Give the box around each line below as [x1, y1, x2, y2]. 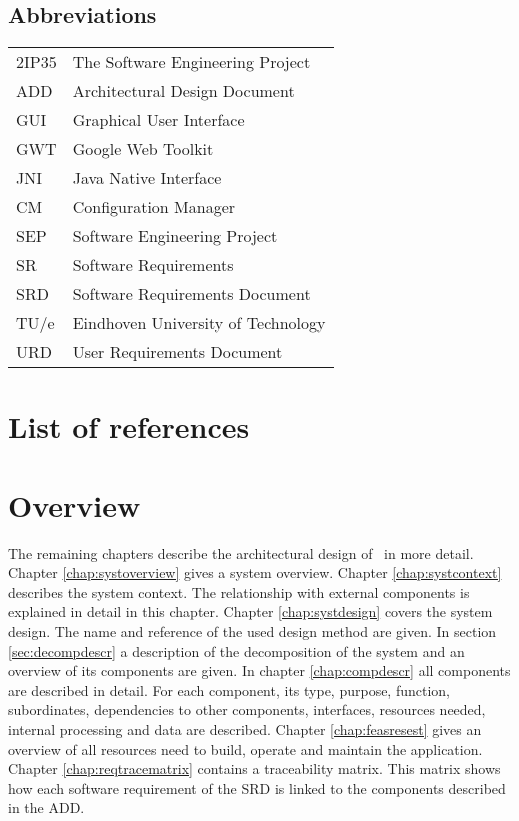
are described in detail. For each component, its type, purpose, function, [8, 679, 451, 700]
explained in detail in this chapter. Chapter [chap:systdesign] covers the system [8, 601, 493, 622]
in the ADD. [8, 797, 85, 818]
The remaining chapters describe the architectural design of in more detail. [8, 542, 474, 563]
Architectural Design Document [72, 79, 295, 103]
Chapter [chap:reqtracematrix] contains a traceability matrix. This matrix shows [8, 758, 501, 779]
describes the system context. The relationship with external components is [8, 581, 470, 602]
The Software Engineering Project [72, 50, 311, 74]
